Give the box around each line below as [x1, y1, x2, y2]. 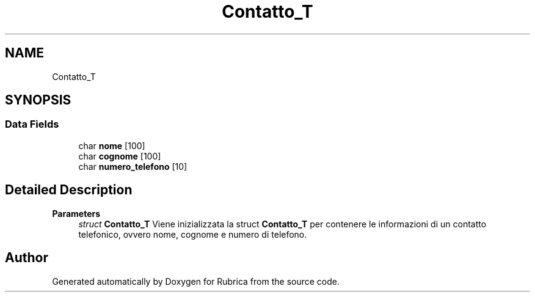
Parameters [52, 208, 101, 219]
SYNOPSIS [5, 92, 71, 108]
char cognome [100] [78, 150, 161, 161]
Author [5, 250, 48, 266]
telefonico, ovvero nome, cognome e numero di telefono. [78, 229, 307, 240]
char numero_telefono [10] [78, 161, 187, 172]
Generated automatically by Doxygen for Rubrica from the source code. [52, 276, 340, 287]
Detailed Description [5, 182, 133, 198]
